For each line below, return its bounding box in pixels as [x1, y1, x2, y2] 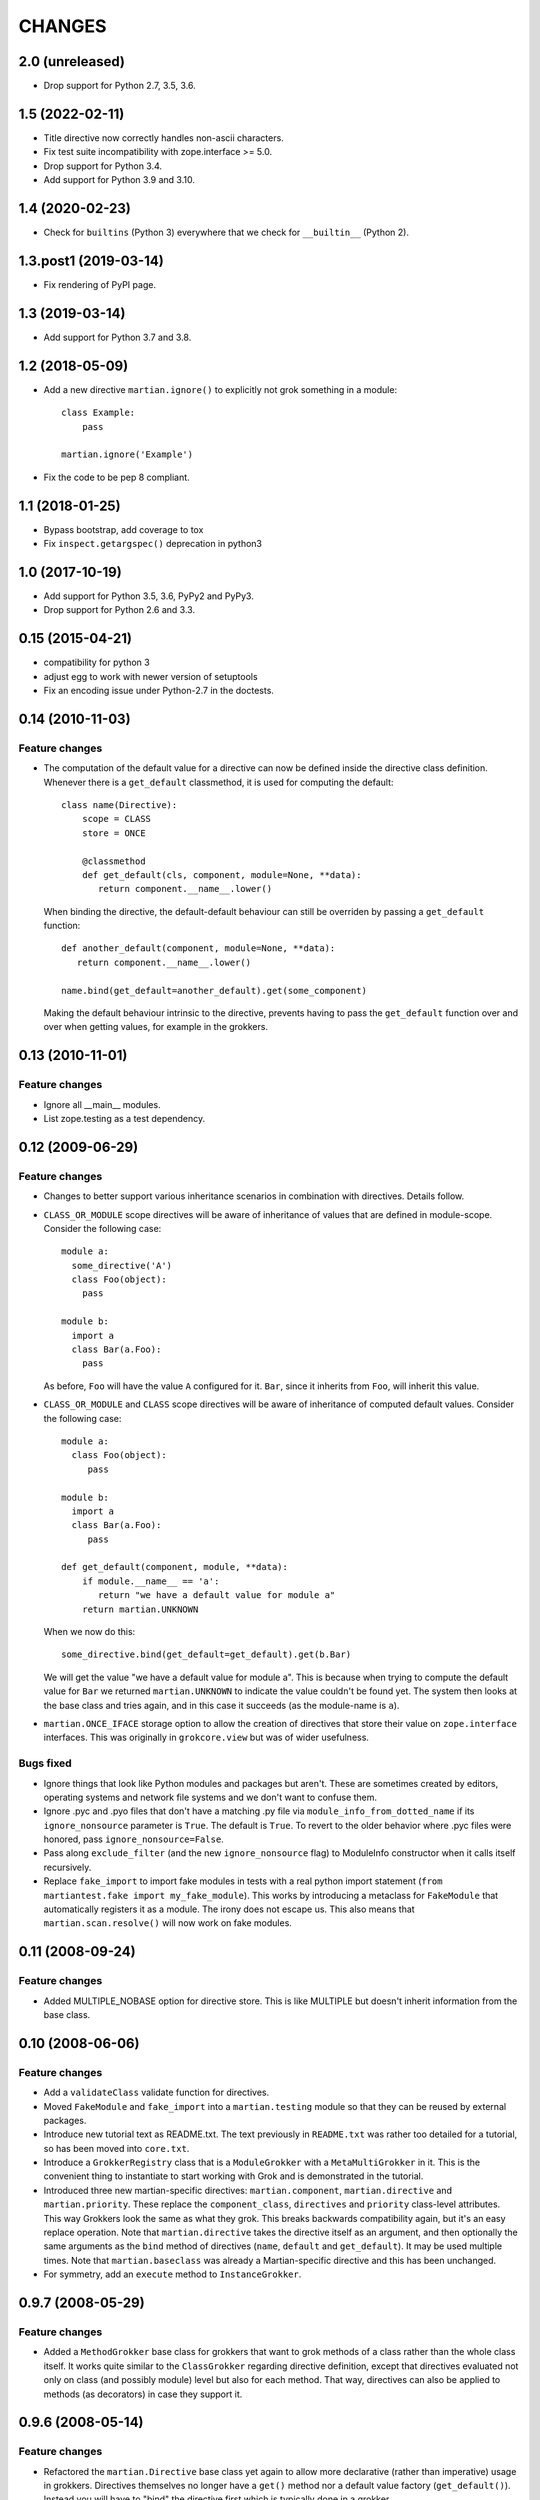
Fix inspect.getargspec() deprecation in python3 [43, 538, 262, 550]
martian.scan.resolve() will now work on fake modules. [43, 1917, 292, 1929]
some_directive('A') [71, 1260, 173, 1271]
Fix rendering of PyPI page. [43, 278, 157, 290]
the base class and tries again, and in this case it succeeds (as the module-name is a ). [43, 1699, 400, 1711]
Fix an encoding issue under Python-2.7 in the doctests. [43, 685, 275, 696]
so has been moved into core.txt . [43, 2142, 190, 2154]
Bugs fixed [18, 1756, 72, 1770]
